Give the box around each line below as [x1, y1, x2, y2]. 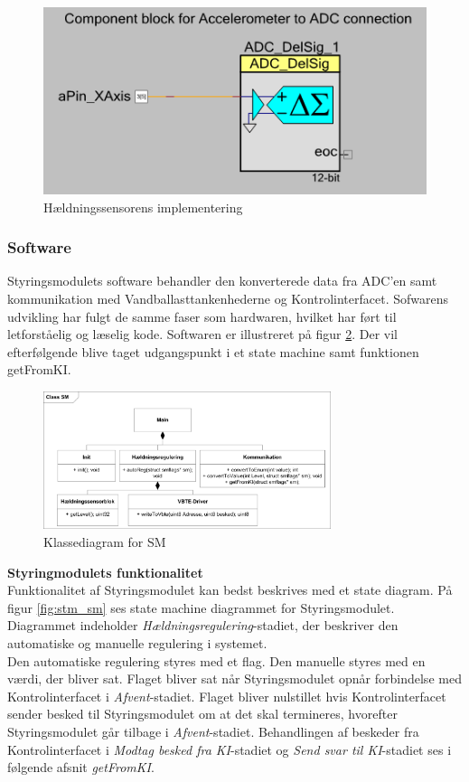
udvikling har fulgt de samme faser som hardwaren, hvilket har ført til [7, 306, 397, 325]
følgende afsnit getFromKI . [7, 758, 155, 777]
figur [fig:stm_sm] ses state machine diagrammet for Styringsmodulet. [7, 598, 395, 617]
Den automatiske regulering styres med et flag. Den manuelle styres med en [7, 651, 426, 670]
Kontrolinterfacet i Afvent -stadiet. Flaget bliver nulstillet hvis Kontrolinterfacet [7, 686, 446, 705]
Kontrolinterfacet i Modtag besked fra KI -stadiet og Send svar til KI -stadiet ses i [7, 740, 452, 758]
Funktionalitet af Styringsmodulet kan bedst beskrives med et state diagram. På [7, 580, 453, 599]
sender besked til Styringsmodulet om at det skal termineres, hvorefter [7, 704, 398, 723]
